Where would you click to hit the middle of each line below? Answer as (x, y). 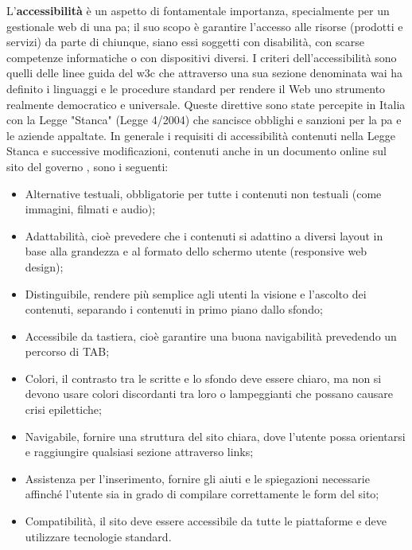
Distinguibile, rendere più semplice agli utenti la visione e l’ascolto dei (196, 293)
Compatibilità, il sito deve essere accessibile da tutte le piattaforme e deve (206, 521)
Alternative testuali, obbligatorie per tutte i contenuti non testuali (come (203, 193)
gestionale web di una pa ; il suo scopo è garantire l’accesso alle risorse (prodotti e (205, 26)
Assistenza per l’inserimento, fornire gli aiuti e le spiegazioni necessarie (197, 478)
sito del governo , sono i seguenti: (87, 166)
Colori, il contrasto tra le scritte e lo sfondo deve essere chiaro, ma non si (203, 378)
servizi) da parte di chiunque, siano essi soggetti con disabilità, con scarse (185, 42)
